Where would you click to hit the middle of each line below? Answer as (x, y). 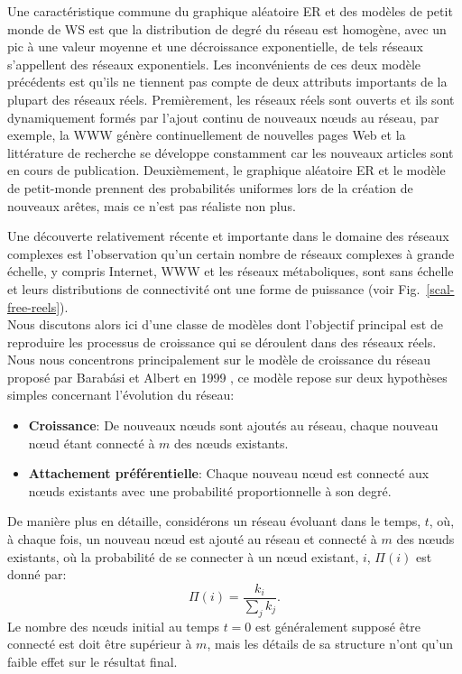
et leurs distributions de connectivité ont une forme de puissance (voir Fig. (214, 288)
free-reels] (34, 306)
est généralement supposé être (338, 626)
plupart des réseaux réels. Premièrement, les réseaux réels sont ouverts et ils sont (231, 99)
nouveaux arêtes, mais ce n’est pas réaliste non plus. (152, 205)
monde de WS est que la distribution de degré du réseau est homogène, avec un (227, 28)
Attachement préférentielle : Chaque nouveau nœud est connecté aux (229, 473)
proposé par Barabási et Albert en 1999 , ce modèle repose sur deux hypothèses (227, 377)
